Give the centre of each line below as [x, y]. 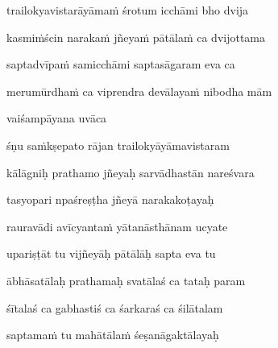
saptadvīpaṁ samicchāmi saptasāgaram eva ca [121, 64]
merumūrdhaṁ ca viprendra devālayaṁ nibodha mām [139, 91]
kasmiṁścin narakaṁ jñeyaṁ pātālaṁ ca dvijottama [136, 37]
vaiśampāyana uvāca [57, 118]
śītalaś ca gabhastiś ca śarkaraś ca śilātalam [115, 307]
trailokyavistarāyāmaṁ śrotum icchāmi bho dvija [128, 10]
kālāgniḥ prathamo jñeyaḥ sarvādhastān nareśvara [131, 172]
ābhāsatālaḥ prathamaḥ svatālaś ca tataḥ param [126, 280]
